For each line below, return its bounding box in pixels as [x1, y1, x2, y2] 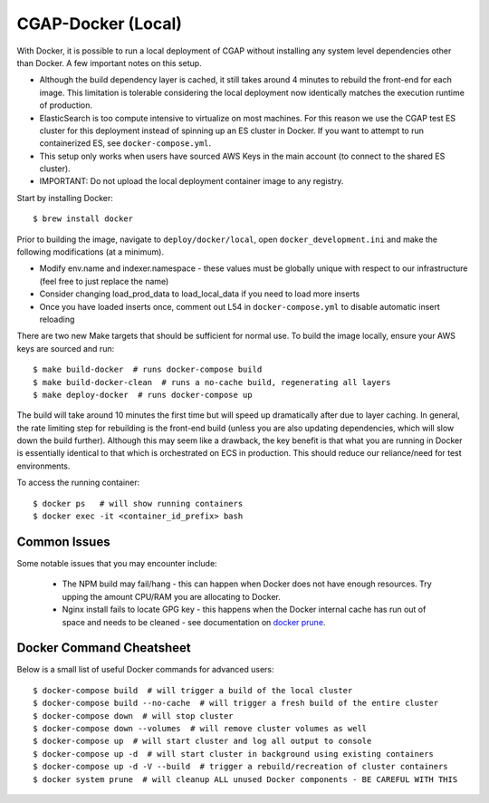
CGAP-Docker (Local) [16, 14, 183, 34]
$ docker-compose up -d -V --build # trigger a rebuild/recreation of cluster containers [33, 761, 448, 772]
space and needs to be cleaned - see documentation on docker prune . [62, 616, 326, 627]
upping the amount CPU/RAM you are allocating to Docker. [62, 591, 281, 602]
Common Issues [16, 534, 110, 549]
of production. [39, 100, 93, 111]
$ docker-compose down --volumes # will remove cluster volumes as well [33, 723, 368, 733]
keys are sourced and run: [16, 343, 115, 353]
